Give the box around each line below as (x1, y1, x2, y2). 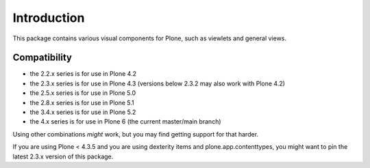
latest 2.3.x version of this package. (12, 152, 114, 160)
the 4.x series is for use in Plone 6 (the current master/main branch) (29, 117, 222, 126)
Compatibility (12, 52, 72, 64)
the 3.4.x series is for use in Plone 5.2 (29, 108, 136, 116)
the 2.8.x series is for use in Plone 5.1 (29, 98, 135, 107)
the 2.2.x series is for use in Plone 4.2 (29, 70, 137, 78)
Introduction (12, 10, 85, 25)
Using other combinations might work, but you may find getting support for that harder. (12, 130, 259, 138)
